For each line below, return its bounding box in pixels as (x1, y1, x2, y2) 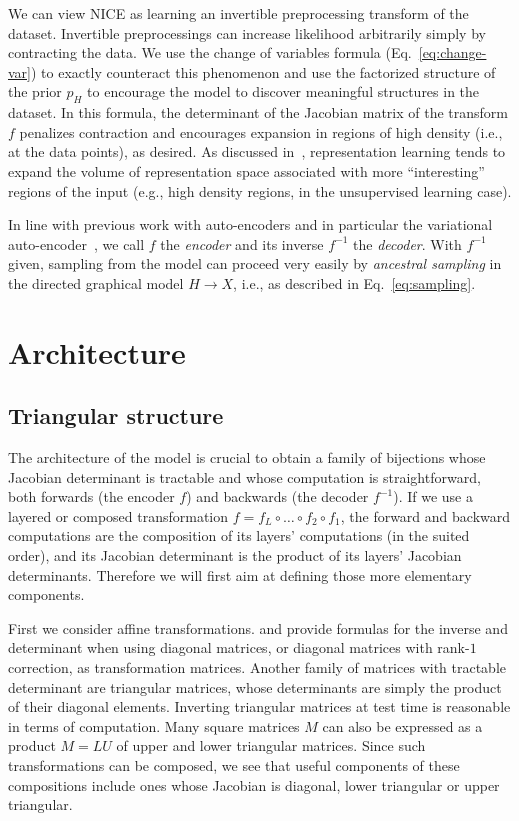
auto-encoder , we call (8, 233, 145, 254)
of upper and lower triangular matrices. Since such (116, 735, 426, 756)
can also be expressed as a (322, 715, 483, 736)
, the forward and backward (340, 505, 511, 526)
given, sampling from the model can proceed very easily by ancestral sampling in (8, 253, 502, 274)
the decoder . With (353, 233, 462, 254)
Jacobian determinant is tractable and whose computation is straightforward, (8, 466, 481, 487)
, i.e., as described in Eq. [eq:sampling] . (233, 272, 476, 293)
